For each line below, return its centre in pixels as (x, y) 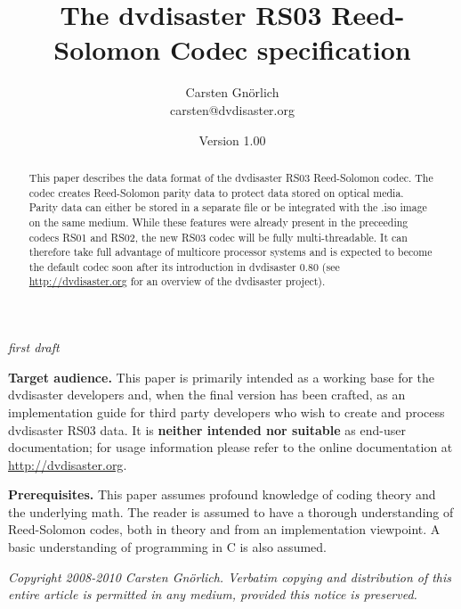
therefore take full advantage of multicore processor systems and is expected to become (230, 252)
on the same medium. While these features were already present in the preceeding (218, 222)
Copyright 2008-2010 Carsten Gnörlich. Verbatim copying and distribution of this (230, 576)
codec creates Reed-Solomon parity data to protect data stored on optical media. (216, 192)
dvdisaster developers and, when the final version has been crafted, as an (207, 395)
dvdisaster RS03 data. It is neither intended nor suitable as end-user (207, 429)
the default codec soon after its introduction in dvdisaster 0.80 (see (184, 266)
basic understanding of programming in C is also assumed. (167, 547)
